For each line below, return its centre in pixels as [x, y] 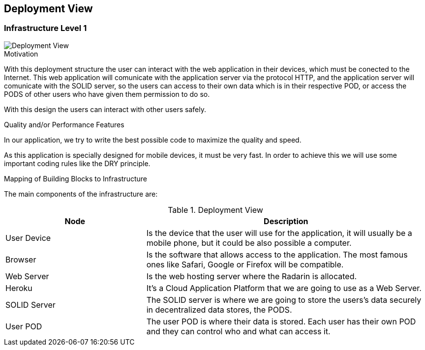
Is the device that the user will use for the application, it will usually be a [279, 233]
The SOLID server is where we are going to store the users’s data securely [284, 300]
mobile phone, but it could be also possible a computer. [249, 243]
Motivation [21, 54]
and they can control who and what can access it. [238, 331]
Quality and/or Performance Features [64, 124]
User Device [28, 238]
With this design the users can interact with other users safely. [105, 109]
